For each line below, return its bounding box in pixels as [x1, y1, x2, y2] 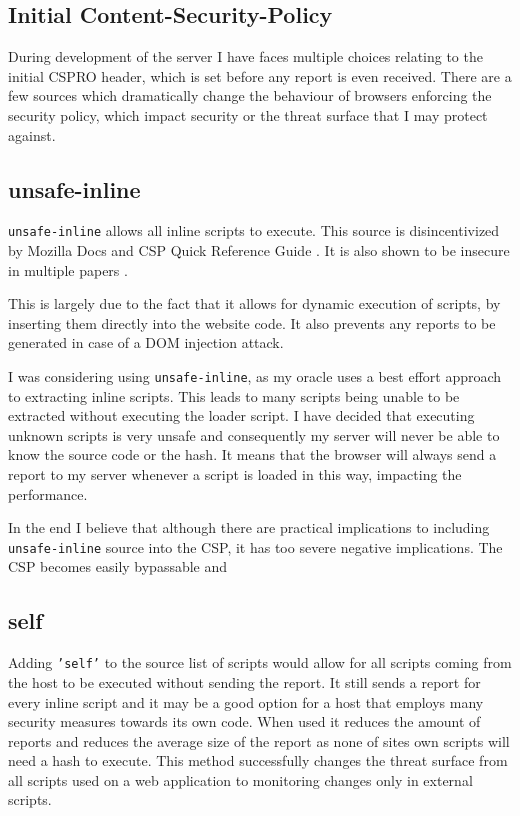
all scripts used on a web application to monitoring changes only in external [8, 769, 473, 790]
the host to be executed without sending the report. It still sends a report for [8, 671, 481, 692]
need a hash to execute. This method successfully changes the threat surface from [8, 750, 508, 771]
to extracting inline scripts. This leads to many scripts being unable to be [8, 385, 460, 406]
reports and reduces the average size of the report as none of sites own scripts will [8, 730, 510, 751]
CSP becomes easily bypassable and [8, 556, 228, 577]
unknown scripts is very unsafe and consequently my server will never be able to [8, 424, 500, 445]
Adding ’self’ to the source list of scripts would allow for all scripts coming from [8, 652, 512, 673]
